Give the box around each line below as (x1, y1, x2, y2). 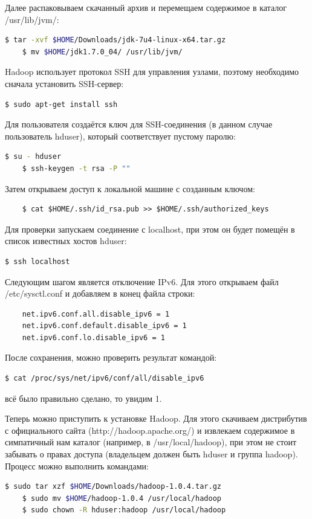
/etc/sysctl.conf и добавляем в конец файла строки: (5, 287, 195, 300)
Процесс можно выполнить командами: (5, 459, 149, 472)
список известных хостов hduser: (5, 234, 127, 247)
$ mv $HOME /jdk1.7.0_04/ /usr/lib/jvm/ (22, 47, 183, 56)
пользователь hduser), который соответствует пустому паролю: (5, 129, 236, 142)
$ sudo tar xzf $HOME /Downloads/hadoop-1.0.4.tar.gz (5, 482, 221, 491)
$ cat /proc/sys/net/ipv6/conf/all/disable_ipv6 (5, 374, 204, 383)
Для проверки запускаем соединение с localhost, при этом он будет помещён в (5, 222, 295, 235)
